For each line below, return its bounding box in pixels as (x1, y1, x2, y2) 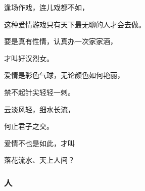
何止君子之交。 (4, 121, 54, 131)
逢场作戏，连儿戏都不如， (4, 2, 89, 12)
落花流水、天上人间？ (4, 155, 75, 165)
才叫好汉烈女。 (4, 53, 54, 63)
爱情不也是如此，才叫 (4, 137, 75, 148)
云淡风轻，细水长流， (4, 104, 75, 114)
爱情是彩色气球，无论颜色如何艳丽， (4, 70, 124, 80)
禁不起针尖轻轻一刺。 (4, 86, 75, 97)
